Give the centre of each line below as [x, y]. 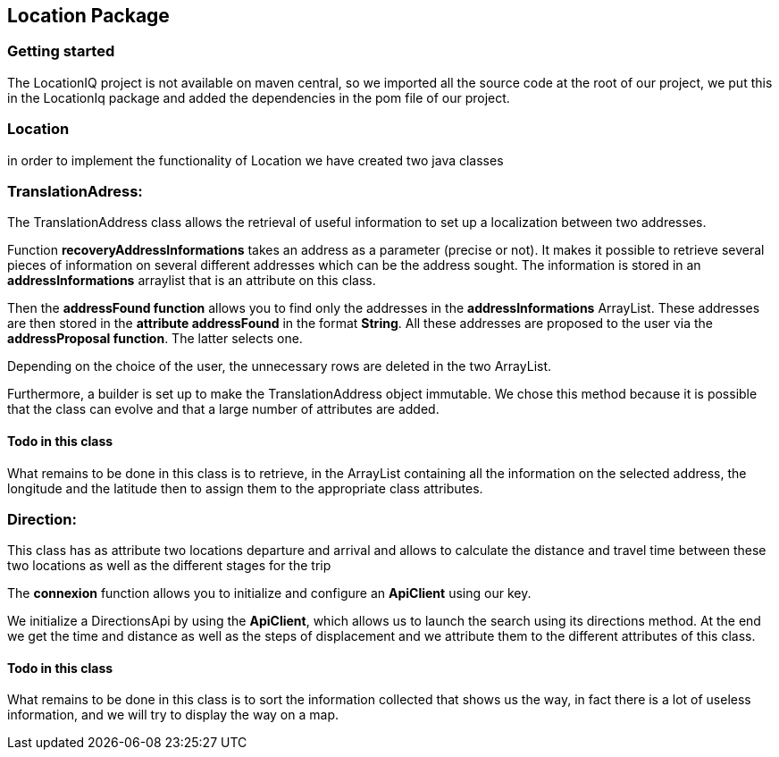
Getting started [61, 51]
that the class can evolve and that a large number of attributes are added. [223, 409]
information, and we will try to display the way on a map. [173, 715]
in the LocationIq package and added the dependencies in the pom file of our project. [259, 97]
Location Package [88, 16]
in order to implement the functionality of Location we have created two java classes [255, 160]
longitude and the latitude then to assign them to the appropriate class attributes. [245, 488]
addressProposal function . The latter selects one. [155, 339]
